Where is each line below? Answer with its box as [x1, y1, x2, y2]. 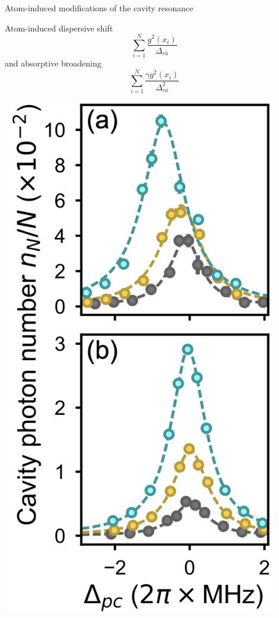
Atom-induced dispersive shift [5, 21, 113, 34]
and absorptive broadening [5, 57, 102, 69]
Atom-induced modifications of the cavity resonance [5, 2, 194, 14]
